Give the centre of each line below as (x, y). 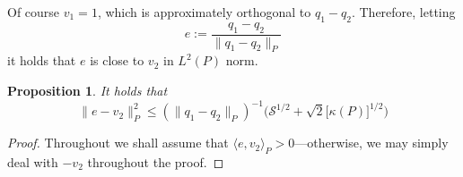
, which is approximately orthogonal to (204, 12)
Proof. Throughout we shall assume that (118, 143)
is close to (117, 60)
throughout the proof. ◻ (156, 161)
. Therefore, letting (403, 12)
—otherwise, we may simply (371, 143)
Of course (34, 12)
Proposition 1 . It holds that (87, 91)
